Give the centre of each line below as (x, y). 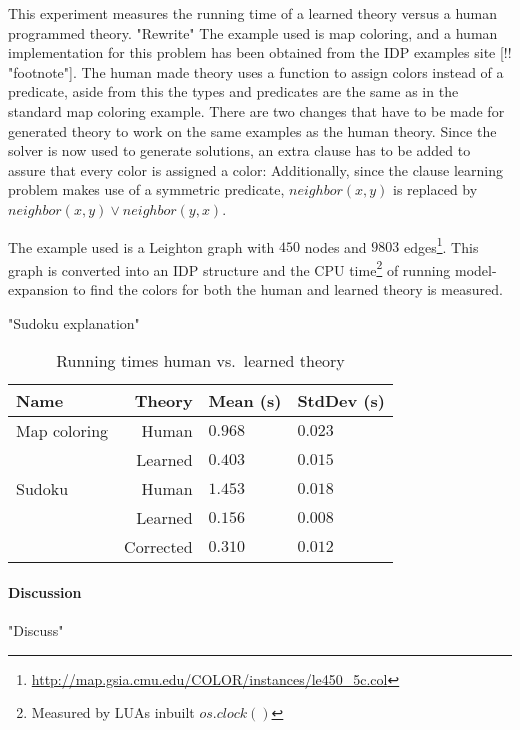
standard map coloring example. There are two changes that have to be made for (256, 110)
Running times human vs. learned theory (200, 361)
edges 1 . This (441, 245)
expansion (38, 289)
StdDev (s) (341, 401)
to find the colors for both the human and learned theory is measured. (288, 289)
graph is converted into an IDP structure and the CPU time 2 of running (229, 268)
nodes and (335, 246)
